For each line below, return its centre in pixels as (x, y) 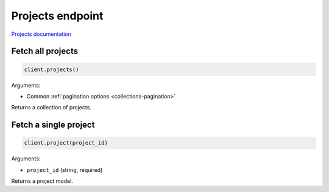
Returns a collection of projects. (51, 108)
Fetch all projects (45, 51)
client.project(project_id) (66, 143)
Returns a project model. (42, 181)
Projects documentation (41, 34)
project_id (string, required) (65, 170)
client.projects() (51, 69)
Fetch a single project (53, 125)
